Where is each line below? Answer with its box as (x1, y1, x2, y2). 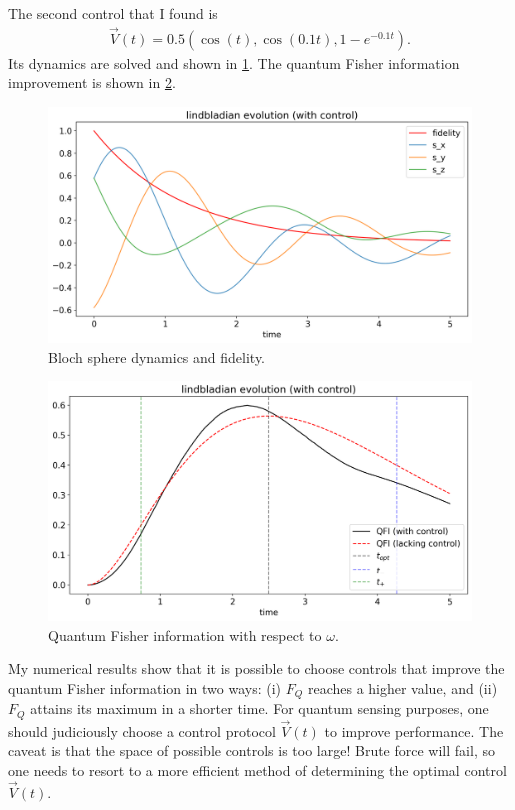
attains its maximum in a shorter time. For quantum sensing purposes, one (30, 698, 489, 719)
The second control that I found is (8, 3, 218, 23)
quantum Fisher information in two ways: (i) (8, 677, 282, 698)
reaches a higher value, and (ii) (307, 677, 498, 698)
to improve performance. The (324, 720, 504, 741)
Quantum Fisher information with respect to (48, 624, 322, 645)
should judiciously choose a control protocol (8, 720, 276, 741)
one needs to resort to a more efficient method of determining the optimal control (8, 760, 507, 781)
